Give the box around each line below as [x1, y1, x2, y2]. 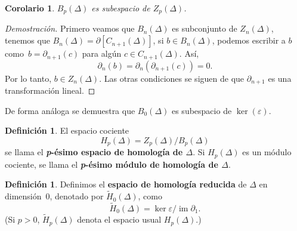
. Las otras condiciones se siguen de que [99, 72, 245, 84]
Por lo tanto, [5, 72, 52, 84]
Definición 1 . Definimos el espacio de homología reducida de [5, 178, 247, 190]
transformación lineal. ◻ [5, 84, 95, 96]
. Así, [179, 47, 199, 60]
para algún [82, 47, 122, 60]
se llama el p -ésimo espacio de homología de [5, 146, 183, 158]
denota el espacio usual [77, 213, 162, 226]
